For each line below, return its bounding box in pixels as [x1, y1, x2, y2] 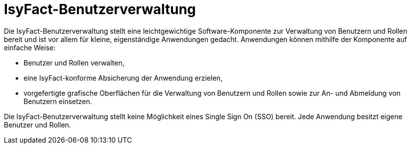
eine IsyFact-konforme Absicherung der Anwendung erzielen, [24, 73, 223, 82]
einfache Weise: [4, 43, 56, 52]
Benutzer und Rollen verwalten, [24, 58, 124, 67]
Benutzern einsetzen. [24, 97, 92, 106]
